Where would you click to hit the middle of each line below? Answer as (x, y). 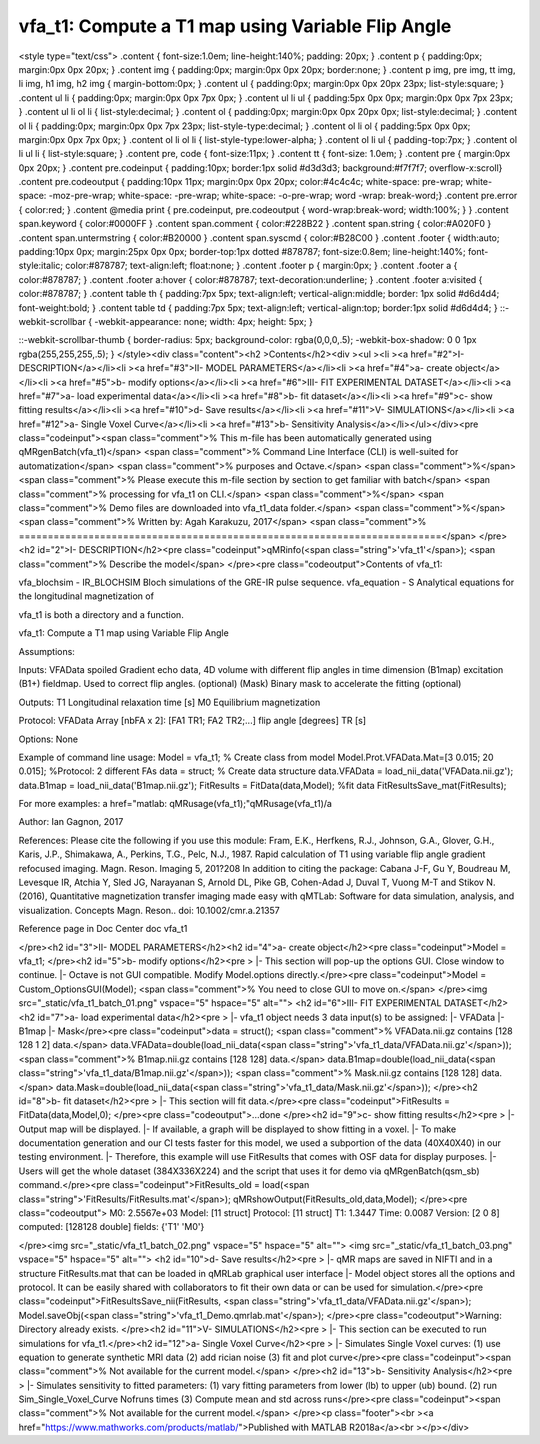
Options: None (48, 739)
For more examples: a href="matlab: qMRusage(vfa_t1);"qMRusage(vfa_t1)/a (175, 804)
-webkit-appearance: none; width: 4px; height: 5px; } (204, 321)
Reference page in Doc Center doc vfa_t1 (103, 929)
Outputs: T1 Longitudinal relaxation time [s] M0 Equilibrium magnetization (169, 702)
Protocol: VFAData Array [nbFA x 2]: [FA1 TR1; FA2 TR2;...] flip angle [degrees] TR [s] (192, 721)
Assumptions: (46, 651)
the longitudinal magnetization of (86, 596)
